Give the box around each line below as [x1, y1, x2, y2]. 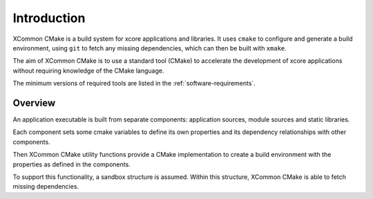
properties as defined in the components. [12, 160, 131, 169]
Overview [12, 97, 56, 108]
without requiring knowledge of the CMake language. [12, 66, 164, 75]
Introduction [12, 10, 86, 26]
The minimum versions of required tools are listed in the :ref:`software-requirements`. [12, 79, 256, 88]
